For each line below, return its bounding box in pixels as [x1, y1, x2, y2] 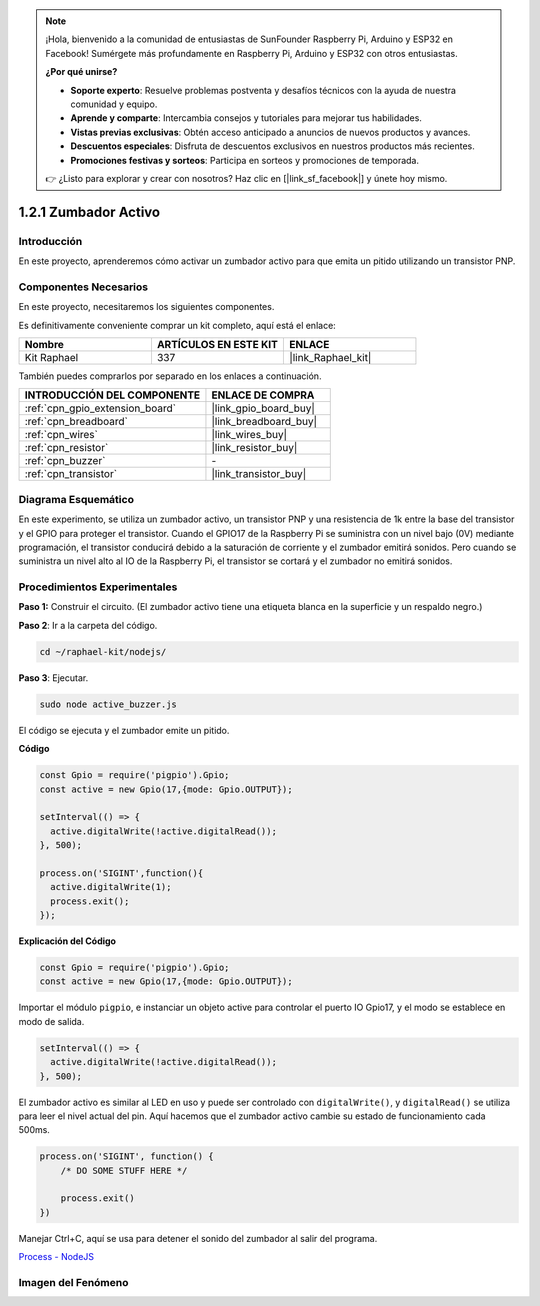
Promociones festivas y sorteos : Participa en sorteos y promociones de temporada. [70, 154, 420, 166]
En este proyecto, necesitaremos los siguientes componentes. [18, 301, 275, 313]
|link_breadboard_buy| [211, 415, 318, 429]
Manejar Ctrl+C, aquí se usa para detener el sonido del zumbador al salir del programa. [18, 1232, 378, 1244]
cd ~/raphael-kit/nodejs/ [39, 646, 167, 657]
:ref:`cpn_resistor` [24, 441, 109, 455]
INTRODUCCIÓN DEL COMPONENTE [24, 388, 201, 402]
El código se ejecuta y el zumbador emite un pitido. [18, 724, 230, 736]
